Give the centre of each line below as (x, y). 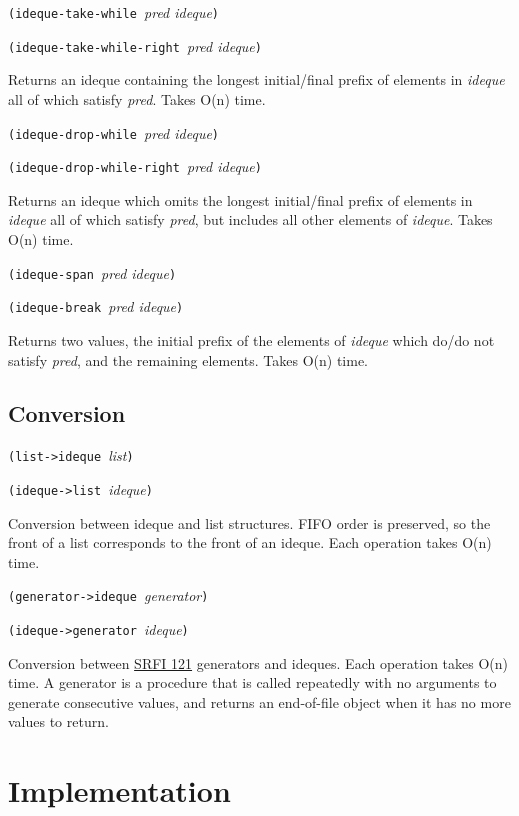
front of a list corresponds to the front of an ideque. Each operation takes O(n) (250, 542)
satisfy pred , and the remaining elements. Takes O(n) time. (188, 359)
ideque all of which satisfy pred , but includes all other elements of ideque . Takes (250, 219)
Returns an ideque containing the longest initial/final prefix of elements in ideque (256, 79)
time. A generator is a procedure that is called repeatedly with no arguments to (252, 682)
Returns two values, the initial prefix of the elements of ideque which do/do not (251, 339)
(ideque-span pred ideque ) (92, 272)
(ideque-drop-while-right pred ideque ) (135, 166)
